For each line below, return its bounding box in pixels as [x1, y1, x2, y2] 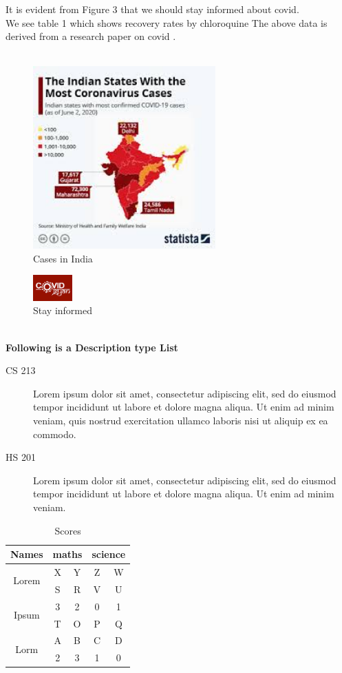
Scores [54, 523, 81, 537]
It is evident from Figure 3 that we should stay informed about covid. [6, 2, 299, 16]
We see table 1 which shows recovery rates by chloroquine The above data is [6, 15, 328, 30]
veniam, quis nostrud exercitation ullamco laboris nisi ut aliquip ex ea [33, 413, 328, 427]
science [92, 547, 126, 561]
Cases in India [33, 251, 93, 265]
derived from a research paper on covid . [6, 29, 176, 43]
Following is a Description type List [6, 340, 178, 354]
